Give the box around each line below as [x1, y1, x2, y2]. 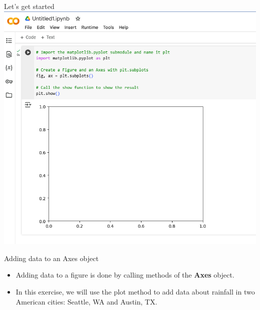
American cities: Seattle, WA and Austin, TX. [15, 296, 157, 307]
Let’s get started [4, 1, 54, 11]
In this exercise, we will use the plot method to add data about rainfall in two [15, 287, 255, 297]
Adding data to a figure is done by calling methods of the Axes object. [15, 270, 234, 280]
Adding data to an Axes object [4, 253, 99, 263]
